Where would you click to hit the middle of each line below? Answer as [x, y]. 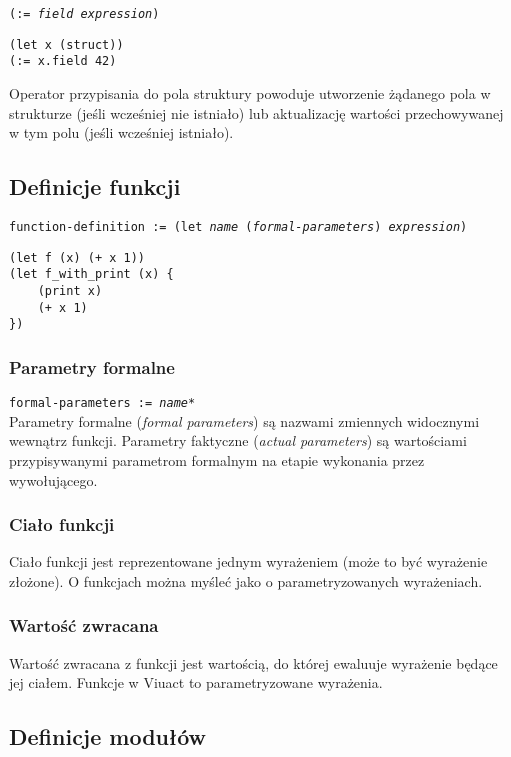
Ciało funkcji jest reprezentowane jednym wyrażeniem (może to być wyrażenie [248, 561]
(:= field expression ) [84, 14]
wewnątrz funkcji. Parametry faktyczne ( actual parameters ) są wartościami [238, 440]
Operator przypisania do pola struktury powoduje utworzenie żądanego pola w [250, 92]
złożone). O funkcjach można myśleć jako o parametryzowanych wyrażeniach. [246, 580]
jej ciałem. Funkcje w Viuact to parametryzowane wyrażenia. [196, 682]
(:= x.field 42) [63, 61]
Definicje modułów [108, 736]
